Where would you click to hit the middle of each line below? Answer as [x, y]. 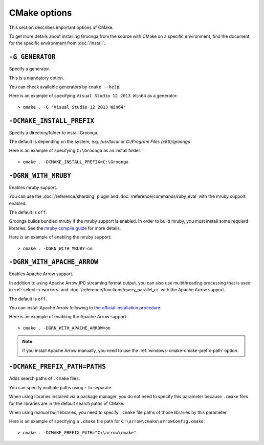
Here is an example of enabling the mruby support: [60, 237]
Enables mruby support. [33, 187]
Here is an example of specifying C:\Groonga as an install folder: [75, 151]
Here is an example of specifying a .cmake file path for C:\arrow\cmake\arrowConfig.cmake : [107, 422]
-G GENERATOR [32, 57]
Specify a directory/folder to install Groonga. [54, 133]
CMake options [40, 13]
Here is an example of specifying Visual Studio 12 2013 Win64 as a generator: [93, 96]
